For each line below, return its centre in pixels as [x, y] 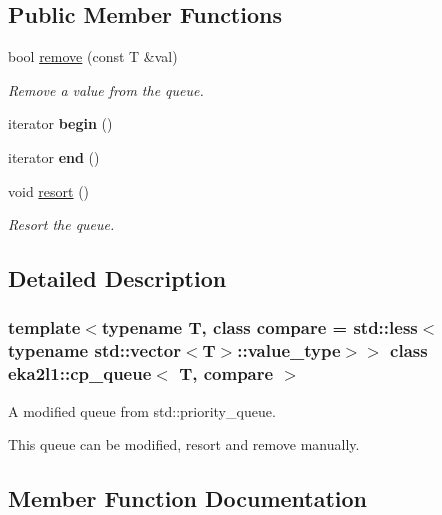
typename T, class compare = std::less [259, 327]
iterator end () [54, 156]
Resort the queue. [61, 224]
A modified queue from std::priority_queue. [142, 410]
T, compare [226, 373]
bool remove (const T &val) [93, 56]
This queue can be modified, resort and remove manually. [184, 444]
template [44, 327]
